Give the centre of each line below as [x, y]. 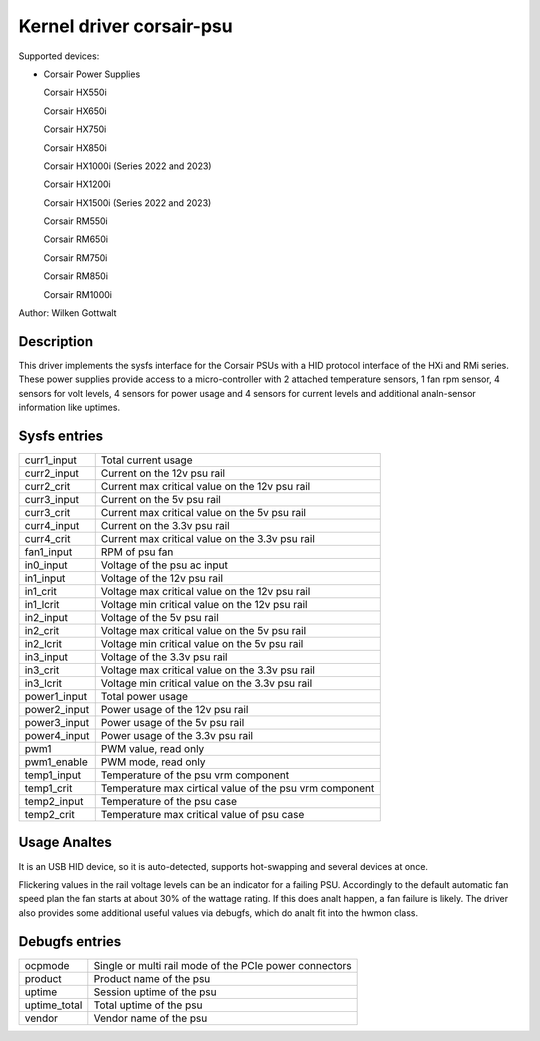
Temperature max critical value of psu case [202, 814]
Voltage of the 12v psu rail [162, 578]
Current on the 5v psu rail [161, 499]
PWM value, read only [152, 748]
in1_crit [40, 591]
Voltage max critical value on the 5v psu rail [203, 630]
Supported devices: [59, 56]
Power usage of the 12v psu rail [174, 709]
